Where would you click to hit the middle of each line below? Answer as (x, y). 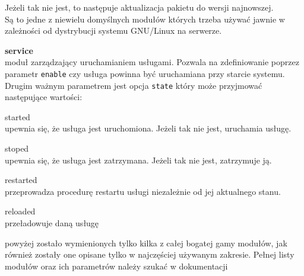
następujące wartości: (44, 97)
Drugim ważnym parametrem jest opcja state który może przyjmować (134, 85)
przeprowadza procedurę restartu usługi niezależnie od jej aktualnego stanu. (143, 191)
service (19, 50)
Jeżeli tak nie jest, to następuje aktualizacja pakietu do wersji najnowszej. (139, 7)
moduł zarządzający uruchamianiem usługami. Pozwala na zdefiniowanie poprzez (152, 62)
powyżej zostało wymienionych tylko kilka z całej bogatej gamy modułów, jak (146, 243)
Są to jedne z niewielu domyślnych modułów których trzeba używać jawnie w (145, 19)
